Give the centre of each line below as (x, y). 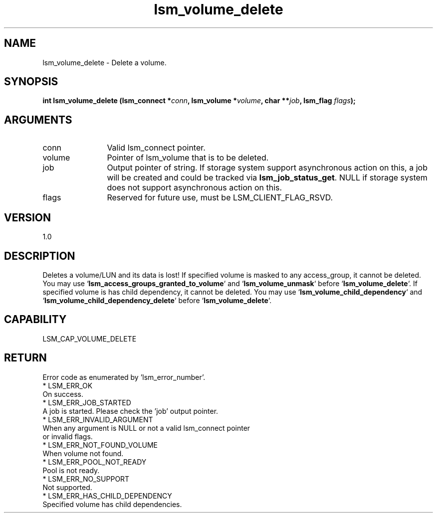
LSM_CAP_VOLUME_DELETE (90, 339)
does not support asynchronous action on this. (195, 188)
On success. (63, 394)
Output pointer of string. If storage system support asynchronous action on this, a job (267, 168)
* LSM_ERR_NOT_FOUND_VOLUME (100, 445)
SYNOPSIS (31, 82)
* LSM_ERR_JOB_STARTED (87, 402)
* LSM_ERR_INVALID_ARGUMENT (98, 419)
